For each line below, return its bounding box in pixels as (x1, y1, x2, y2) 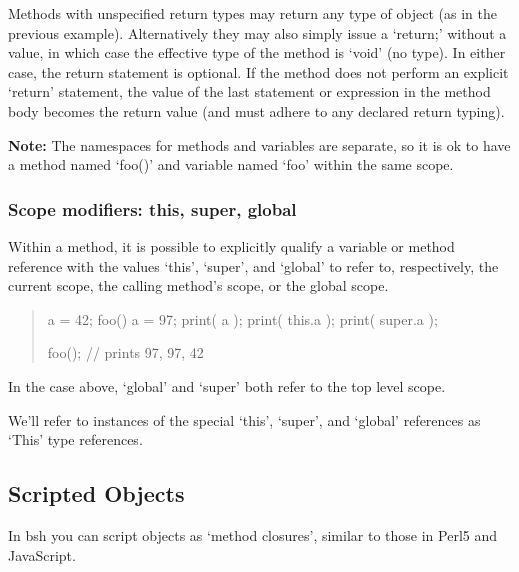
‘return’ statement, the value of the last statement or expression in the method (8, 81, 491, 102)
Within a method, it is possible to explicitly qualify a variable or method (8, 235, 455, 256)
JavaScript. (8, 544, 76, 565)
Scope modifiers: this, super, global (8, 196, 297, 221)
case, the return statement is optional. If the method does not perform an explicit (8, 61, 509, 82)
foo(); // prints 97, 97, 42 (47, 342, 204, 363)
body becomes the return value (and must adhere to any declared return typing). (8, 100, 505, 121)
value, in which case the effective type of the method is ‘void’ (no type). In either (8, 42, 506, 63)
